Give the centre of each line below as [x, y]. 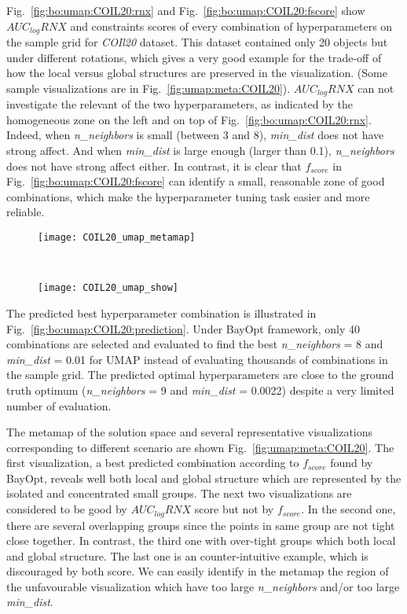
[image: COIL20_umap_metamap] [117, 238]
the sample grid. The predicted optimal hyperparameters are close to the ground [200, 375]
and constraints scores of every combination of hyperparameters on [231, 26]
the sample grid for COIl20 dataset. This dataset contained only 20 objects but [197, 42]
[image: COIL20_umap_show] [108, 288]
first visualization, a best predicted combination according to [153, 463]
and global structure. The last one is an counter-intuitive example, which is [187, 555]
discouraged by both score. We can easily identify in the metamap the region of [198, 571]
